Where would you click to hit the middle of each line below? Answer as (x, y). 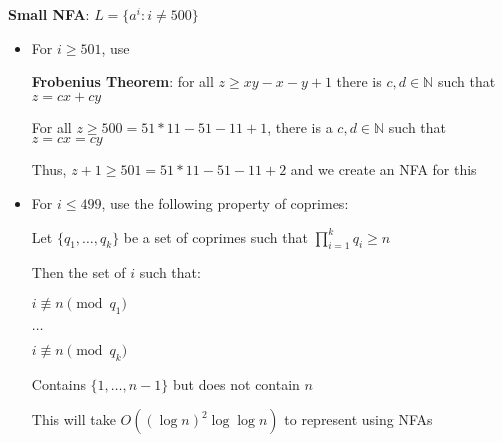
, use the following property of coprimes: (225, 202)
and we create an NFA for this (383, 169)
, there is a (300, 126)
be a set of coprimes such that (215, 236)
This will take (73, 419)
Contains (58, 383)
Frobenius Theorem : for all (122, 81)
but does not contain (236, 383)
